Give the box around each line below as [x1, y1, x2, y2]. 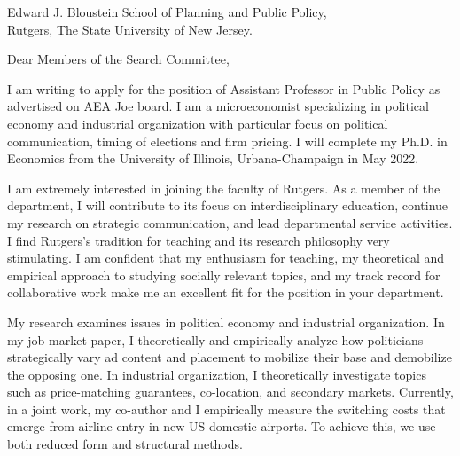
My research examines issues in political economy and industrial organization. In [7, 312, 445, 331]
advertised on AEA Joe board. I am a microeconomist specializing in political [7, 97, 429, 115]
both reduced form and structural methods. [7, 435, 243, 453]
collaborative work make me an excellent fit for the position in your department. [7, 283, 444, 302]
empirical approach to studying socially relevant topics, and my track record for [7, 265, 441, 284]
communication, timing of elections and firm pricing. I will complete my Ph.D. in [7, 131, 448, 150]
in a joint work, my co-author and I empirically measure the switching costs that [7, 399, 446, 418]
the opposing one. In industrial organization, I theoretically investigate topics [7, 365, 426, 383]
